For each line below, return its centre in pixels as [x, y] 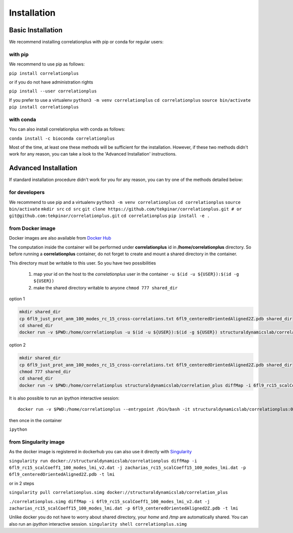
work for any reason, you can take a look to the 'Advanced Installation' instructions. [93, 154]
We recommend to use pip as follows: [47, 64]
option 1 [17, 299]
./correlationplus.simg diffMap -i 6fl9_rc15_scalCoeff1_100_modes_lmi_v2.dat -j [109, 501]
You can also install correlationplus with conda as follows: [67, 129]
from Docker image [32, 228]
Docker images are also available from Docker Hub [60, 238]
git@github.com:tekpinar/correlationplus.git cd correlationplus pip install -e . [109, 216]
